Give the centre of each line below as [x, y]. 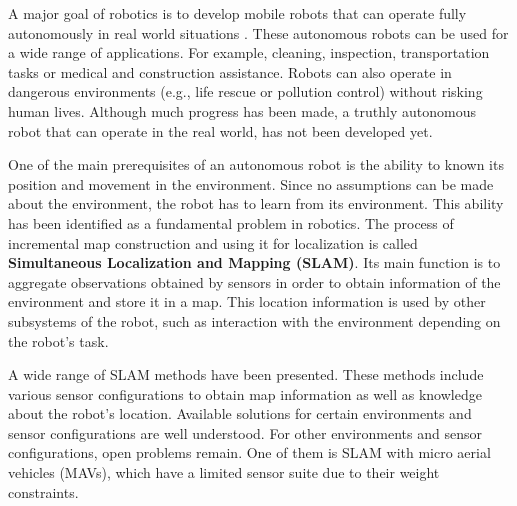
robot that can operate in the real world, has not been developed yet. [220, 130]
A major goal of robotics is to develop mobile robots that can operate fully [237, 13]
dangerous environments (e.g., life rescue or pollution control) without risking [245, 91]
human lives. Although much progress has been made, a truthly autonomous [242, 110]
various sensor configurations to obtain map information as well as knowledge [245, 393]
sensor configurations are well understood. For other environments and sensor [245, 432]
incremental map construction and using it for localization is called [213, 242]
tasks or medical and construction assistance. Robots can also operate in [230, 71]
